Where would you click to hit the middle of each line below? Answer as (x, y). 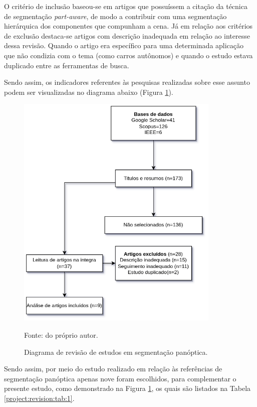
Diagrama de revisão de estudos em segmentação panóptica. (116, 352)
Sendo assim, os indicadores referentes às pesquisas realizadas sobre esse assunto (127, 82)
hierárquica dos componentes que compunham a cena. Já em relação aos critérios (128, 26)
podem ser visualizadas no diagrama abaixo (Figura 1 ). (89, 92)
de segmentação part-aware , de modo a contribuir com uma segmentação (115, 16)
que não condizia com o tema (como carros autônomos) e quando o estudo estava (128, 55)
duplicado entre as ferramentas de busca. (67, 65)
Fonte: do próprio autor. (61, 334)
